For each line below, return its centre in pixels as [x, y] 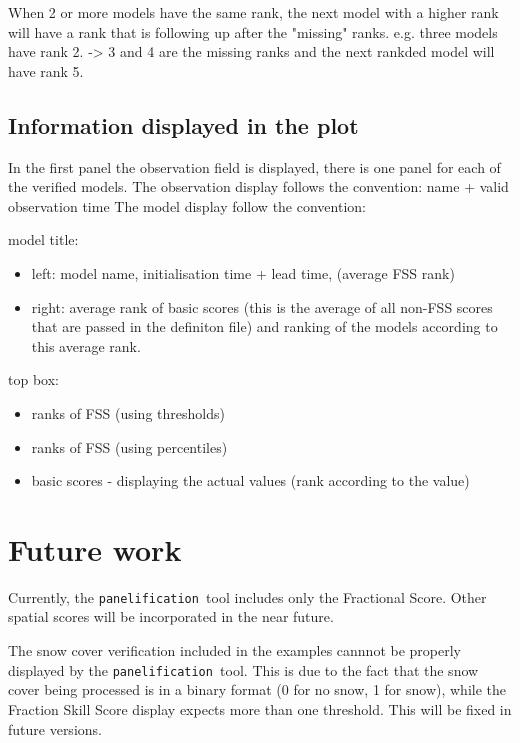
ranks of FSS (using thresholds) [128, 412]
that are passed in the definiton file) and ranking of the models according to [264, 326]
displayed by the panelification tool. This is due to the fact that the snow [243, 669]
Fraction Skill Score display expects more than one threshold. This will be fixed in [260, 708]
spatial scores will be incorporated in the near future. [171, 616]
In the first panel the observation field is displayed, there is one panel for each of [254, 166]
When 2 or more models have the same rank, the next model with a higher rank [253, 12]
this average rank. [86, 345]
